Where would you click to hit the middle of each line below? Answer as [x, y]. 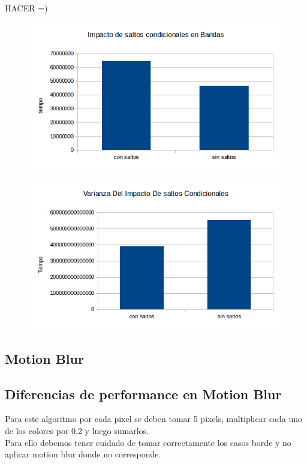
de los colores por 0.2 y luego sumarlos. [77, 431]
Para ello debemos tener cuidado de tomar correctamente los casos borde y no [148, 442]
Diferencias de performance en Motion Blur [143, 394]
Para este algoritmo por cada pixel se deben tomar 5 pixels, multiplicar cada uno [154, 419]
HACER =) [26, 8]
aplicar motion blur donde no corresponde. [83, 454]
